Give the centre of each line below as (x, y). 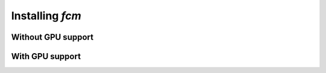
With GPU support (46, 56)
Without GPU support (52, 37)
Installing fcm (46, 16)
